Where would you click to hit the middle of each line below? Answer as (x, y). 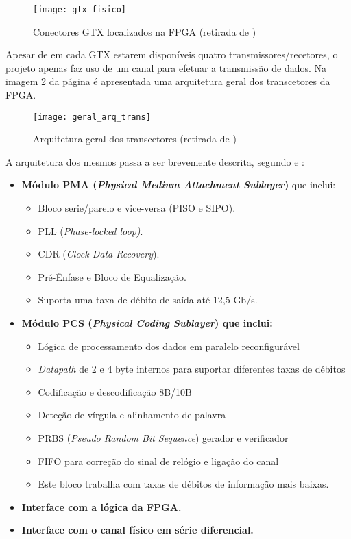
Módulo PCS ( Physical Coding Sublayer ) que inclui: (147, 323)
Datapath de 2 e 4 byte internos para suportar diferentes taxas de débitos (192, 369)
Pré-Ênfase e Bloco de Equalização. (112, 276)
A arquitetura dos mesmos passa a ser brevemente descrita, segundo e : (155, 161)
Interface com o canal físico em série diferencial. (137, 530)
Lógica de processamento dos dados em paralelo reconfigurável (169, 346)
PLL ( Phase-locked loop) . (90, 230)
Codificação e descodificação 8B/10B (115, 391)
